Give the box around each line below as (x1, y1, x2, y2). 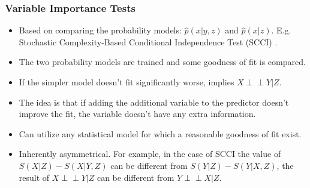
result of (19, 171, 50, 183)
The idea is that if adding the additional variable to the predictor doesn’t (19, 95, 289, 108)
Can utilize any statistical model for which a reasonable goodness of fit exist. (19, 127, 302, 140)
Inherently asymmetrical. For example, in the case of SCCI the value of (19, 147, 281, 160)
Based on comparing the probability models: (19, 24, 182, 36)
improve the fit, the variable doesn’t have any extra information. (19, 107, 256, 120)
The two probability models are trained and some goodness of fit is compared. (19, 56, 306, 68)
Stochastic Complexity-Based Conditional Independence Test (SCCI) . (19, 35, 278, 48)
